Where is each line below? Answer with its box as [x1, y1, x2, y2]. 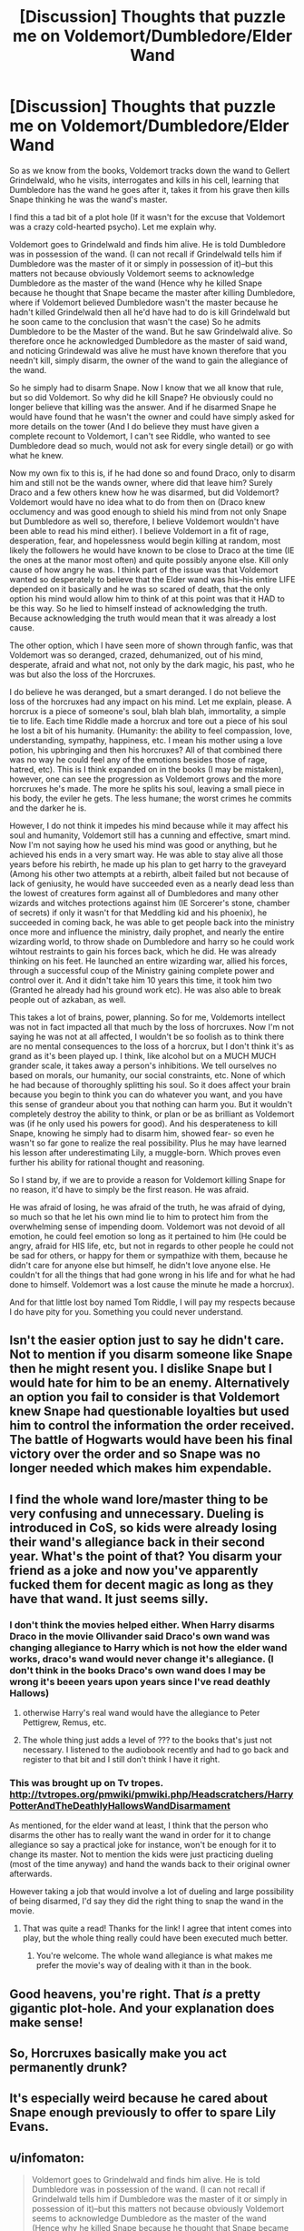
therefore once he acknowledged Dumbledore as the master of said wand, [9, 335, 288, 347]
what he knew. [9, 449, 64, 460]
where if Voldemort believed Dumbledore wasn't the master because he [9, 297, 279, 308]
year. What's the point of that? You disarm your [9, 1549, 283, 1564]
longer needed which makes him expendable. [9, 1460, 272, 1476]
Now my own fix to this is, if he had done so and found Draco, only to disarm [9, 467, 296, 479]
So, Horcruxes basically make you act [9, 2045, 227, 2062]
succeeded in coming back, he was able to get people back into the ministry [9, 916, 295, 927]
